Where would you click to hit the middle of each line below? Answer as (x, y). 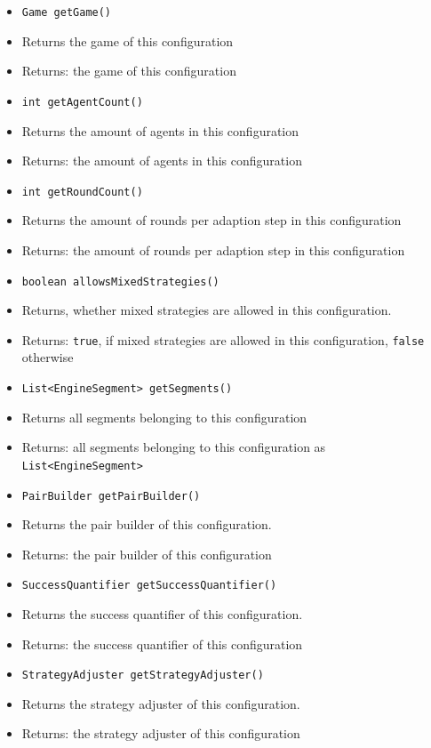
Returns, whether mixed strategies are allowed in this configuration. (207, 310)
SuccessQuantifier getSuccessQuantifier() (149, 586)
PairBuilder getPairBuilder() (111, 496)
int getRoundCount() (82, 192)
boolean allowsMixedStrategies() (120, 282)
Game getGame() (67, 12)
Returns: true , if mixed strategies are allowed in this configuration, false (223, 339)
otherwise (48, 357)
